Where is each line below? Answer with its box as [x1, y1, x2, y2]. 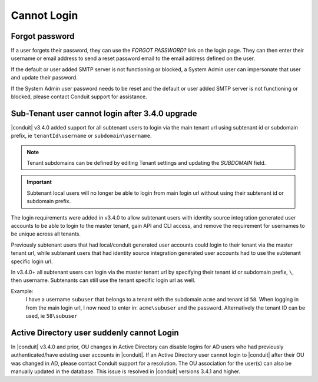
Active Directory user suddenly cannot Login [11, 327, 179, 338]
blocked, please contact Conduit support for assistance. [11, 93, 147, 100]
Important [26, 178, 52, 185]
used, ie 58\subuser [25, 312, 78, 319]
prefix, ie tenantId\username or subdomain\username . [11, 132, 153, 139]
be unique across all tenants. [11, 230, 81, 238]
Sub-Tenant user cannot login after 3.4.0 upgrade [11, 108, 197, 118]
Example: [11, 287, 34, 294]
